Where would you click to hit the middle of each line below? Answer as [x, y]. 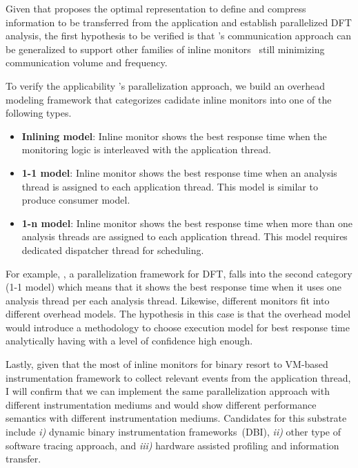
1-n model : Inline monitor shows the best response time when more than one [187, 223]
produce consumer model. [76, 200]
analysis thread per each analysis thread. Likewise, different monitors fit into [168, 300]
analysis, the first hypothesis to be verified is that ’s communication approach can [179, 36]
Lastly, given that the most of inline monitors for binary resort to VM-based [167, 364]
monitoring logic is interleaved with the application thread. [146, 149]
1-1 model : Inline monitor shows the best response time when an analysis [179, 172]
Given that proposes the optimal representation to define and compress [156, 8]
